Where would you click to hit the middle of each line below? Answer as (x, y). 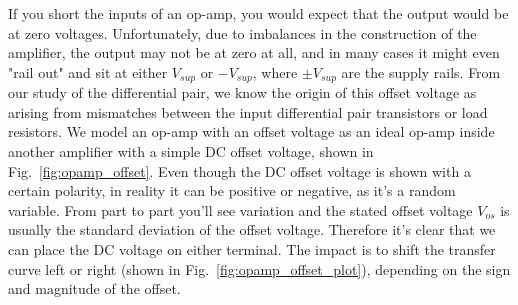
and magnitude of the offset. (94, 288)
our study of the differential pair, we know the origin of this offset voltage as (242, 92)
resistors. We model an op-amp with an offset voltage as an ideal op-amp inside (251, 131)
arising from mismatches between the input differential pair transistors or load (248, 111)
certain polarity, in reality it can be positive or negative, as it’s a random (232, 190)
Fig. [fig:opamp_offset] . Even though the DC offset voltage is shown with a (239, 170)
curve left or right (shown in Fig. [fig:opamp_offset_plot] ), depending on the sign (259, 268)
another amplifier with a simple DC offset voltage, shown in (191, 151)
